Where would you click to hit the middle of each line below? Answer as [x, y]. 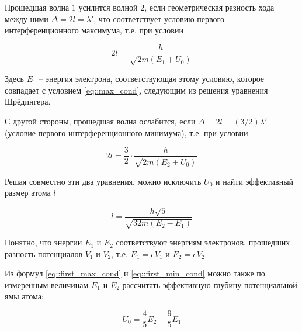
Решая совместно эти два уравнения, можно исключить [103, 181]
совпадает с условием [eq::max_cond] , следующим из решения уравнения [136, 90]
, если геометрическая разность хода [209, 7]
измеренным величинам [47, 284]
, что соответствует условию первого [159, 18]
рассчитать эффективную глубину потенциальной [210, 284]
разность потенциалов [44, 253]
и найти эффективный [254, 181]
